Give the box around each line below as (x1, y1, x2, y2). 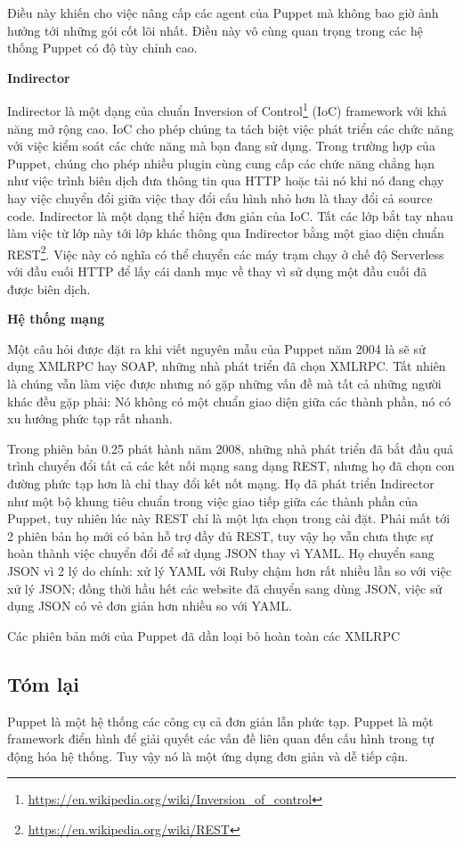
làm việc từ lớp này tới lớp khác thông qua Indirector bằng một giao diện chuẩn (7, 224, 444, 242)
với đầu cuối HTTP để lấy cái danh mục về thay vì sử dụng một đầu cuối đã (7, 262, 427, 281)
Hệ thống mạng (7, 309, 105, 328)
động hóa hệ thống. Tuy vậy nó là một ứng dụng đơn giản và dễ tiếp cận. (7, 746, 409, 765)
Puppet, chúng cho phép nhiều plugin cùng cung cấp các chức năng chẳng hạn (7, 153, 435, 172)
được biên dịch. (7, 279, 91, 298)
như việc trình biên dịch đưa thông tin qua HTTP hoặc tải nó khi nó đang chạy (7, 171, 444, 190)
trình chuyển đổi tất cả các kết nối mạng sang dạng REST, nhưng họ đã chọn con (7, 456, 455, 475)
